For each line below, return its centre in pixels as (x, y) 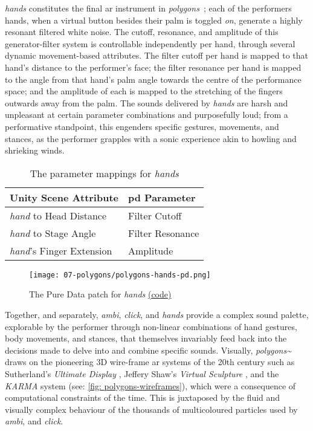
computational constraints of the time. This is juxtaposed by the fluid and (143, 397)
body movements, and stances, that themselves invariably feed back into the (146, 338)
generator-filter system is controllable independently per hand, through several (150, 43)
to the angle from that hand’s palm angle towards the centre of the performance (153, 79)
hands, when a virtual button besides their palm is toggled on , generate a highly (154, 20)
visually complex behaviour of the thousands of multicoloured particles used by (151, 409)
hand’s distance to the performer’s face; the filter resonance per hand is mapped (153, 67)
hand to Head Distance (58, 215)
